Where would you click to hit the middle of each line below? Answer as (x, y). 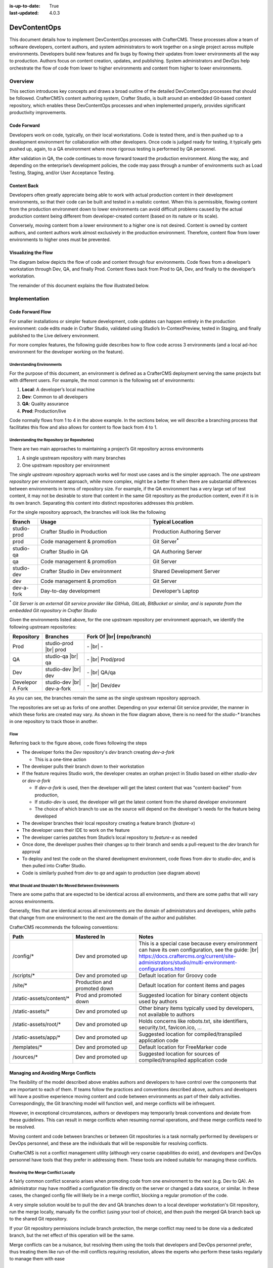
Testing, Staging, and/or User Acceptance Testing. (62, 172)
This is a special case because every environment (198, 943)
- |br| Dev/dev (104, 686)
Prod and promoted (99, 995)
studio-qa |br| (62, 656)
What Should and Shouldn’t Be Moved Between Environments (64, 886)
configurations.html (162, 969)
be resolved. (22, 1127)
